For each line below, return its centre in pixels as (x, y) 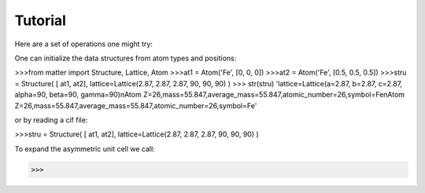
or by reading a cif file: (51, 120)
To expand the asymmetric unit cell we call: (85, 148)
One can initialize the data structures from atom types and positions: (126, 58)
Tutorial (41, 20)
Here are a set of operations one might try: (84, 44)
